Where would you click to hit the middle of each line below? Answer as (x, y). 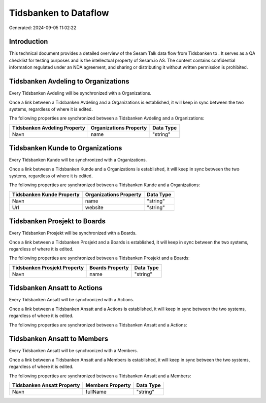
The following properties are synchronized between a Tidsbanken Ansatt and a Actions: (98, 325)
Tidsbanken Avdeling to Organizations (69, 81)
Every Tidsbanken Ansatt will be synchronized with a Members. (73, 351)
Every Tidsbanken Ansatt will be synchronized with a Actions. (72, 300)
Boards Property (109, 268)
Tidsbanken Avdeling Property (49, 127)
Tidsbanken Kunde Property (46, 194)
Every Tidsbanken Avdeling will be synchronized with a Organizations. (80, 93)
